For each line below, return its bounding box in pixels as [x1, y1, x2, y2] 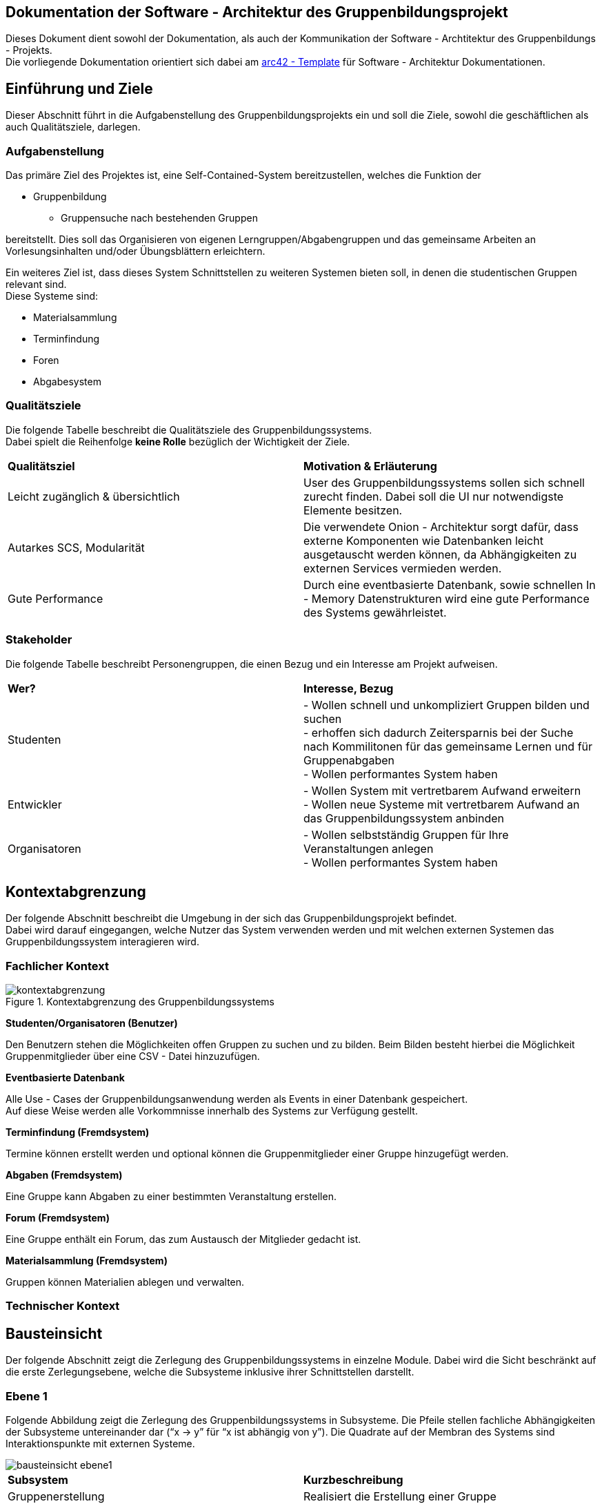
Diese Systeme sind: [6, 290, 99, 302]
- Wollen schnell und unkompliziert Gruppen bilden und [303, 697, 590, 712]
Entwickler [8, 797, 62, 811]
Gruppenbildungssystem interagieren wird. [6, 936, 199, 948]
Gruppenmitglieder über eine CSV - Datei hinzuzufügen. [6, 1050, 260, 1063]
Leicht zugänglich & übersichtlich [8, 489, 180, 503]
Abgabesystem [33, 376, 101, 388]
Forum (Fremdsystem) [6, 1212, 110, 1224]
